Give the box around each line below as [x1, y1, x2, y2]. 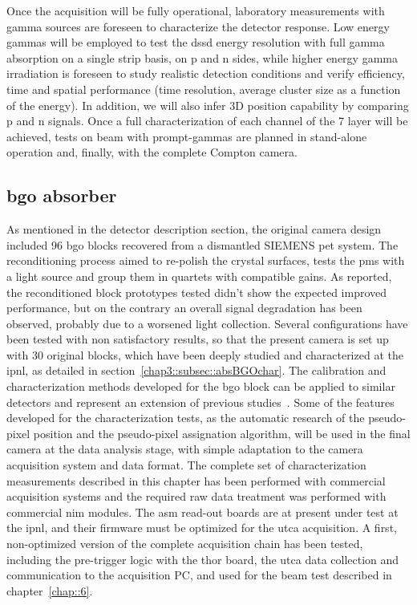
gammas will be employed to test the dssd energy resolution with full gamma [6, 34, 385, 51]
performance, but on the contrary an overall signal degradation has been [6, 299, 362, 316]
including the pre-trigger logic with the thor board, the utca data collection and [6, 550, 399, 567]
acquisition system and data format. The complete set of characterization [6, 457, 366, 473]
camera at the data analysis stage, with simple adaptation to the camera [6, 441, 363, 457]
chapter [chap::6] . [6, 582, 93, 599]
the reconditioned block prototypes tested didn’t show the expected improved [6, 283, 387, 300]
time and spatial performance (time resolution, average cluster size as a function [6, 80, 401, 97]
